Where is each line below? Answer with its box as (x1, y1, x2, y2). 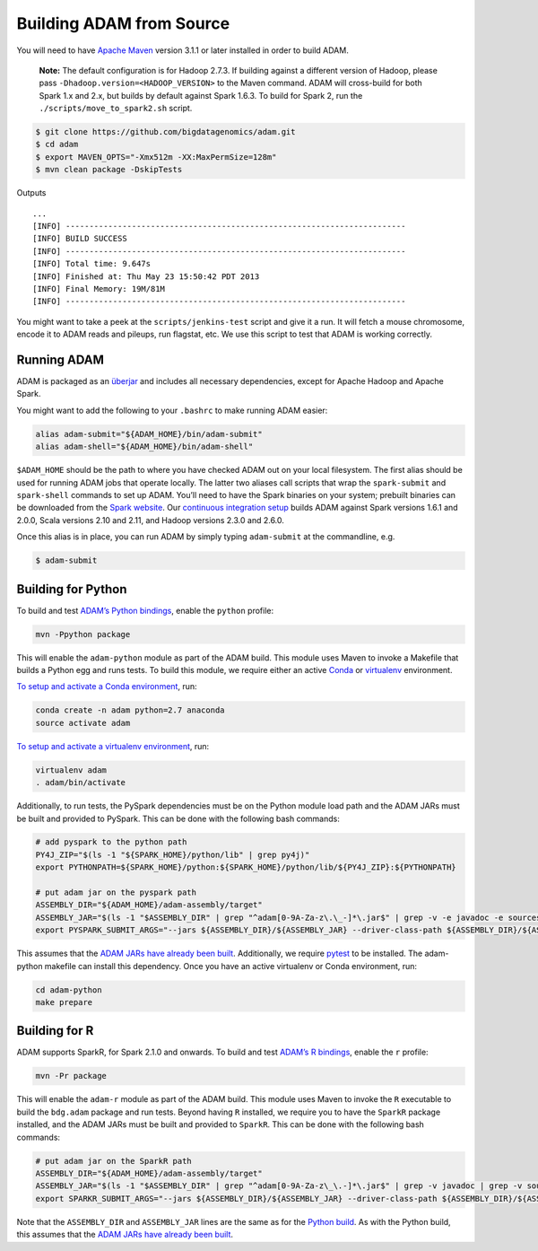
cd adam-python (35, 984, 102, 995)
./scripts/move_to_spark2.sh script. (39, 103, 193, 114)
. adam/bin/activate (35, 777, 126, 788)
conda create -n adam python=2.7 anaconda (35, 705, 225, 715)
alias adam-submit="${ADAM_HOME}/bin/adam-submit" (35, 429, 264, 439)
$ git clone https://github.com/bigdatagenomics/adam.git (35, 127, 296, 137)
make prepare (35, 997, 93, 1007)
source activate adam (35, 718, 131, 728)
